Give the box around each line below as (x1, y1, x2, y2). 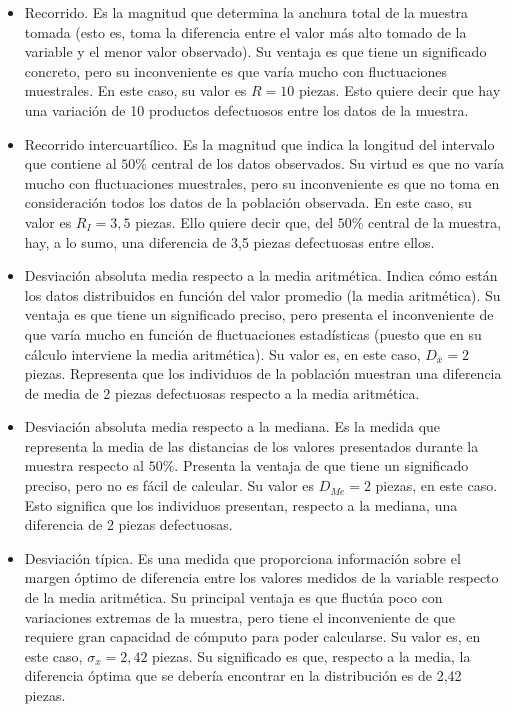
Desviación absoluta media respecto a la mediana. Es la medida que (24, 416, 441, 437)
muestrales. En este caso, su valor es (24, 80, 247, 101)
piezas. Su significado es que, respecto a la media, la (152, 645, 471, 666)
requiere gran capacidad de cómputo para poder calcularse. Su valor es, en (24, 626, 481, 647)
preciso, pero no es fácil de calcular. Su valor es (24, 475, 315, 496)
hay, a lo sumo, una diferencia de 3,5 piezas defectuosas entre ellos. (24, 231, 435, 252)
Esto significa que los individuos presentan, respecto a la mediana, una (24, 494, 458, 515)
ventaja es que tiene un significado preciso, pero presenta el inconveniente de (24, 304, 494, 325)
